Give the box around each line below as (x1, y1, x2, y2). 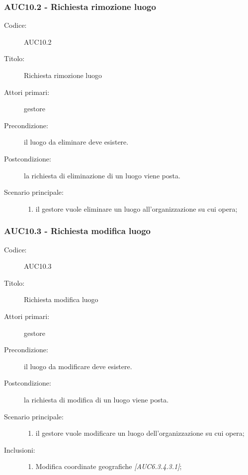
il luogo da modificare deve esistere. (24, 361, 132, 371)
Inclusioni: (4, 444, 35, 455)
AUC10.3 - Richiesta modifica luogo (4, 225, 151, 237)
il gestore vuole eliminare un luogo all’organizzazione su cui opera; (35, 203, 238, 214)
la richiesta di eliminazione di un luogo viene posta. (24, 170, 180, 180)
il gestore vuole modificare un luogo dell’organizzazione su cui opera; (35, 428, 245, 438)
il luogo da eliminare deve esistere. (24, 137, 129, 147)
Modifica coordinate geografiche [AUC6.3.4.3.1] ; (35, 461, 182, 472)
